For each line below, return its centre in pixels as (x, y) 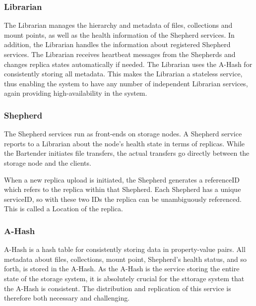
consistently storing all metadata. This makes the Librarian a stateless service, (123, 74)
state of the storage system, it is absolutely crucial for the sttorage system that (124, 278)
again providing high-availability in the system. (76, 93)
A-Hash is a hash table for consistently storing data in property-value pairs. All (125, 249)
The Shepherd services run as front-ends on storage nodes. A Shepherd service (123, 134)
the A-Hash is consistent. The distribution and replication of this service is (118, 288)
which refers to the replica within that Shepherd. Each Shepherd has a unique (123, 189)
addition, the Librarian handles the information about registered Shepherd (117, 44)
